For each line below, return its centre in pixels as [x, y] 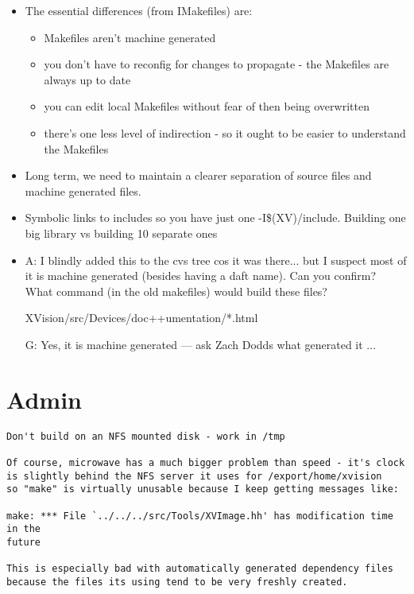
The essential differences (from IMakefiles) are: [139, 10]
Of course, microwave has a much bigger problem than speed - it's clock [206, 462]
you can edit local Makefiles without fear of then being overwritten [207, 106]
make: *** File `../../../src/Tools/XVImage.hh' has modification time [200, 516]
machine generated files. [83, 190]
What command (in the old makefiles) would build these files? [176, 291]
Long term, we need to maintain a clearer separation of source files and [198, 175]
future [23, 542]
